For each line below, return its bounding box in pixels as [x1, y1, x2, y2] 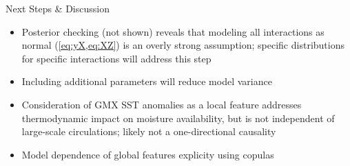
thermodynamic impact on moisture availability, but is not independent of [21, 110, 335, 125]
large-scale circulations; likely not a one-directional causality [21, 124, 276, 139]
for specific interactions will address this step [21, 51, 212, 65]
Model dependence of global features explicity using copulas [21, 147, 274, 161]
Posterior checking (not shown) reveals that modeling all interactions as [21, 24, 325, 38]
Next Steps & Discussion [6, 1, 110, 15]
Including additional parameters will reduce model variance [21, 74, 272, 88]
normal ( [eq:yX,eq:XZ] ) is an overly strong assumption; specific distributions [21, 38, 344, 52]
